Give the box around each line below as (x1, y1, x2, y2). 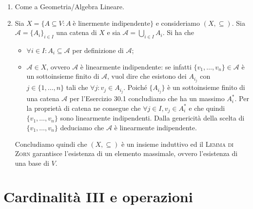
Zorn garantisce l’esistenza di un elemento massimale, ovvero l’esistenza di (15, 148, 238, 158)
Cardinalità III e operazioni (3, 186, 193, 206)
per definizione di (72, 45, 124, 55)
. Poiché (123, 82, 147, 92)
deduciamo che (60, 122, 104, 132)
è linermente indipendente (73, 20, 151, 27)
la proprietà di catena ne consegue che (26, 103, 141, 113)
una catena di (56, 27, 97, 37)
